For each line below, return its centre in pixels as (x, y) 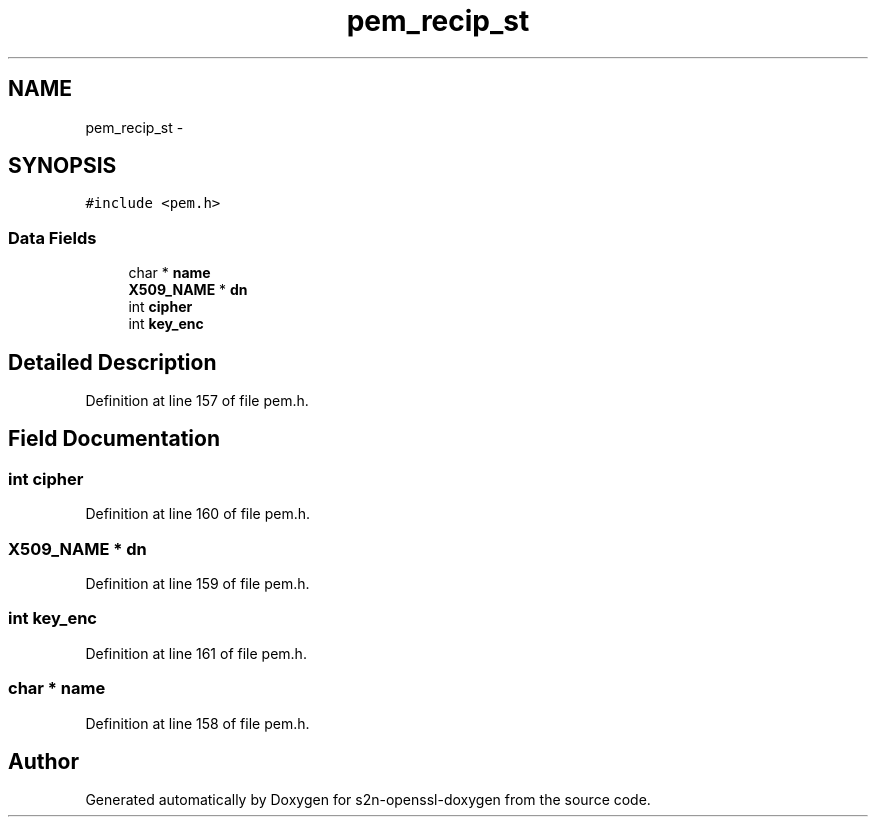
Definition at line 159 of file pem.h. (197, 583)
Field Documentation (114, 439)
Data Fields (52, 237)
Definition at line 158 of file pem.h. (197, 723)
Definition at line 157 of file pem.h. (197, 401)
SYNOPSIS (62, 166)
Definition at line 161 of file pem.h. (196, 653)
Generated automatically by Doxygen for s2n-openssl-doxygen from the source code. (368, 800)
